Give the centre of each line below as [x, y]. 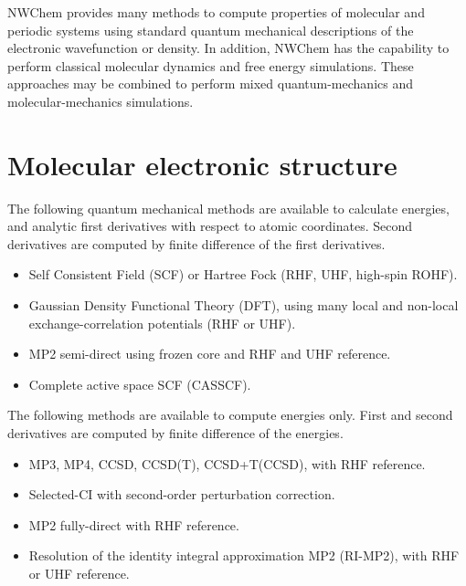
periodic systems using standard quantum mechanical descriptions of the [211, 30]
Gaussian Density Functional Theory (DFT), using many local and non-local [244, 305]
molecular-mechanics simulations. [101, 101]
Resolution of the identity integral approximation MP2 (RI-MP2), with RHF [244, 555]
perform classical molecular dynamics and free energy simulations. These [211, 65]
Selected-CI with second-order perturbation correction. [182, 494]
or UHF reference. [79, 573]
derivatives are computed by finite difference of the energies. [175, 433]
